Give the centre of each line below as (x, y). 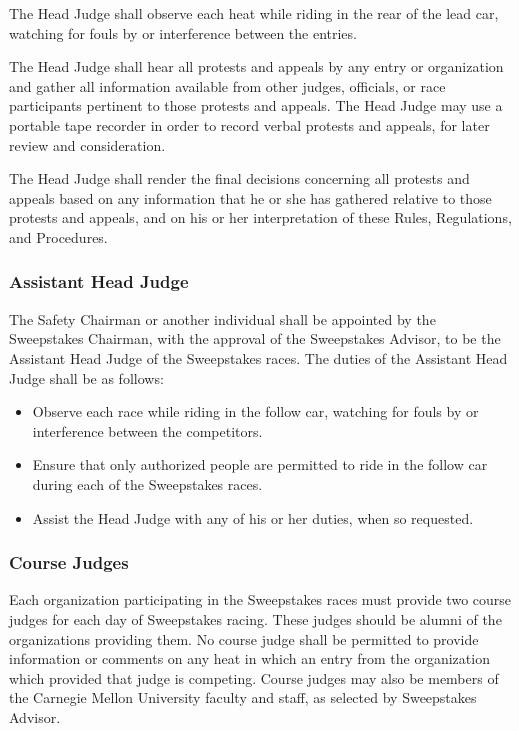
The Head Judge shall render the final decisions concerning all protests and (239, 178)
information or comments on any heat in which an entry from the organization (249, 658)
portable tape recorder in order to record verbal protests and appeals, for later (249, 124)
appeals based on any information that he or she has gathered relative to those (250, 197)
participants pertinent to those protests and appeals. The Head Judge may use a (256, 105)
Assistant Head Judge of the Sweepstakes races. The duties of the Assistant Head (258, 357)
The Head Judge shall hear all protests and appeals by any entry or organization (256, 66)
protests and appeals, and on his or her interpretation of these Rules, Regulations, (260, 217)
